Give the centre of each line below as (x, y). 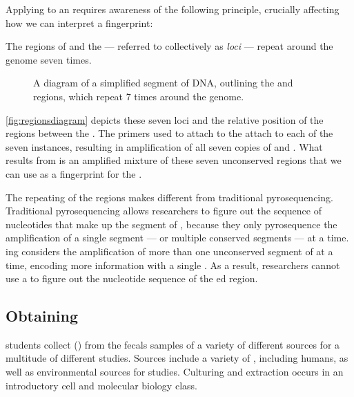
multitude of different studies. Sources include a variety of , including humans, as (177, 358)
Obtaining (42, 316)
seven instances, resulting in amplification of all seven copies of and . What (164, 146)
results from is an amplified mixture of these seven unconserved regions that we (174, 160)
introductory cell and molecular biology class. (101, 385)
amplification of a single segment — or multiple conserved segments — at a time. (177, 238)
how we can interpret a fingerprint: (79, 22)
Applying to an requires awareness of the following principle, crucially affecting (173, 9)
